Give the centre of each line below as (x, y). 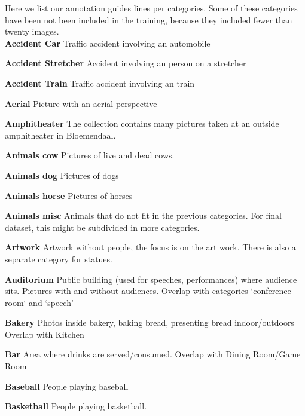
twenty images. (32, 31)
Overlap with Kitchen (45, 334)
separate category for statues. (59, 259)
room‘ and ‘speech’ (39, 302)
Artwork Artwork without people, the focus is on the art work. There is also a (150, 247)
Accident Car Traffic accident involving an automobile (108, 43)
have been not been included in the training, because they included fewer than (149, 19)
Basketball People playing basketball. (76, 406)
